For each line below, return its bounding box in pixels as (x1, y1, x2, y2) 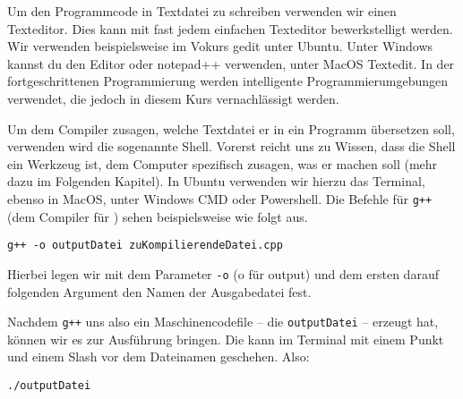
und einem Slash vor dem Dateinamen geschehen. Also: (7, 347, 310, 366)
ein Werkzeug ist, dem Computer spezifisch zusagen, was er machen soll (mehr (7, 154, 438, 173)
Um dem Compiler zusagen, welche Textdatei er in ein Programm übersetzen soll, (7, 119, 455, 138)
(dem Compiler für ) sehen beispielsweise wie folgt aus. (7, 207, 308, 225)
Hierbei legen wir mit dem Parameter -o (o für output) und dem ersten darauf (7, 264, 439, 283)
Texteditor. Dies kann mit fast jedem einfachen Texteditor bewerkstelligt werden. (7, 19, 453, 38)
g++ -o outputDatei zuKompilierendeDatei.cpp (7, 239, 283, 252)
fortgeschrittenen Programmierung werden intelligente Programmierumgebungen (7, 72, 449, 90)
